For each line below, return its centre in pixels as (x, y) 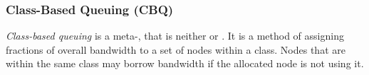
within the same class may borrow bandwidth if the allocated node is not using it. (185, 63)
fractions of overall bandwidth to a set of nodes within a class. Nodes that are (176, 49)
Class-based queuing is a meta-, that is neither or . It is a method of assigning (175, 36)
